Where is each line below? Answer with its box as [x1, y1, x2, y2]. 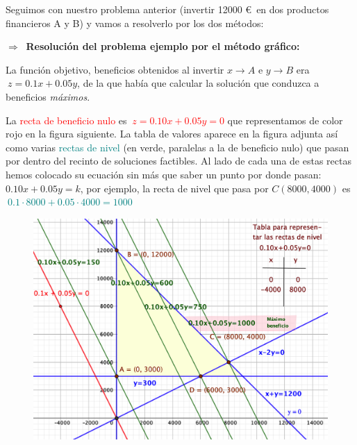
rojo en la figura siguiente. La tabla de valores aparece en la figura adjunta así [6, 126, 338, 141]
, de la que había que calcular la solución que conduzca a [77, 76, 319, 90]
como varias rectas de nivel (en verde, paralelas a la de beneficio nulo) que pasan [6, 140, 349, 154]
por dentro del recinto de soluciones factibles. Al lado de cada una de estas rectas [6, 153, 351, 168]
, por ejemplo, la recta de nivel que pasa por [80, 180, 269, 195]
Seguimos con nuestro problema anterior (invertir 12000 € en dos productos [6, 2, 329, 16]
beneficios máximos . [6, 89, 90, 103]
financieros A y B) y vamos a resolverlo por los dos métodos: [6, 15, 264, 30]
